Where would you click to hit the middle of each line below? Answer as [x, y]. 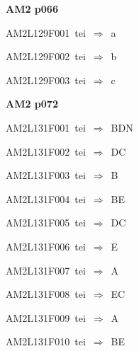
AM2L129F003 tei [46, 80]
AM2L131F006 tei [46, 246]
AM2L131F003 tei [46, 175]
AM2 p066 [32, 8]
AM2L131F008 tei [46, 294]
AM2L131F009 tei [46, 317]
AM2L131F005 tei [46, 223]
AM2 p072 [32, 104]
